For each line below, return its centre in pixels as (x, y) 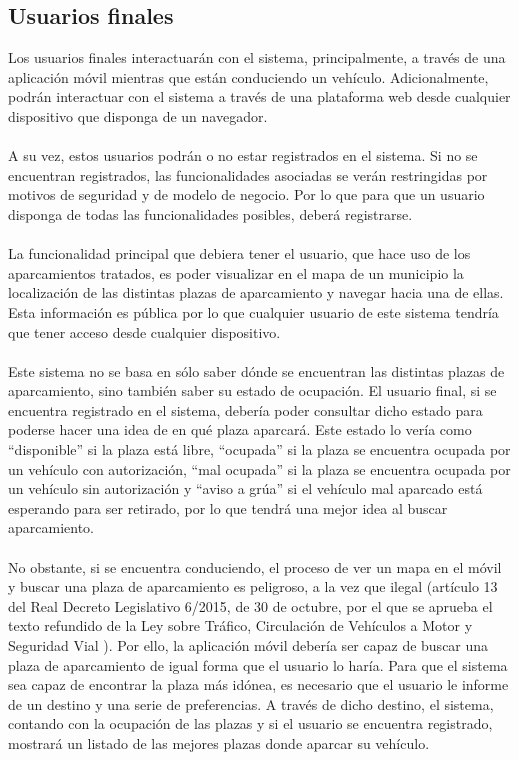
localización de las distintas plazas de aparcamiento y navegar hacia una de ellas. (256, 292)
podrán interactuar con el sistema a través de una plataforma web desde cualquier (259, 96)
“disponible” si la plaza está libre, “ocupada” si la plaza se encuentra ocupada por (259, 449)
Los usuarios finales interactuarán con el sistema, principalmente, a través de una (257, 57)
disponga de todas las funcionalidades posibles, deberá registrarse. (210, 213)
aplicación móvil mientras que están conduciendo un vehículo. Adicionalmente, (248, 76)
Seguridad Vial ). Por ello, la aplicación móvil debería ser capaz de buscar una (248, 645)
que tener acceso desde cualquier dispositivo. (144, 331)
